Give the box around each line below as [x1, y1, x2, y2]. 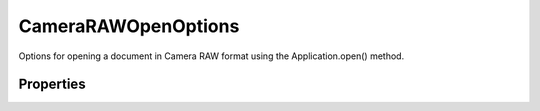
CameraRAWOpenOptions [18, 15, 240, 37]
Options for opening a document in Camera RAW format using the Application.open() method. [18, 50, 405, 62]
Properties [18, 76, 86, 93]
